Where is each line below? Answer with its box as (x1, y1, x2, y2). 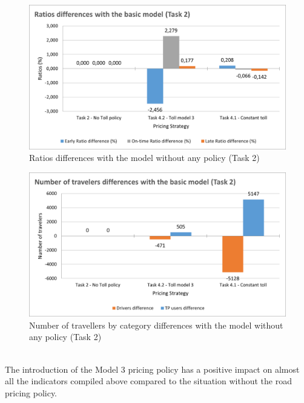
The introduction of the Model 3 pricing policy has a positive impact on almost (5, 362, 300, 375)
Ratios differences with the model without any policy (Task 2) (29, 151, 260, 164)
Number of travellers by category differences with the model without (29, 318, 283, 331)
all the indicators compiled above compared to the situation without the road (5, 375, 292, 387)
